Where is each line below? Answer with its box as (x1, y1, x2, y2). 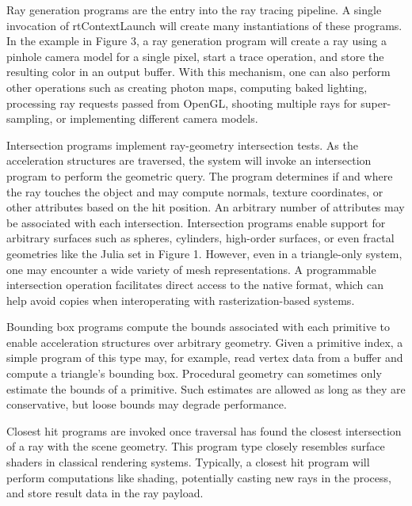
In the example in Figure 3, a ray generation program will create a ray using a (6, 32, 387, 49)
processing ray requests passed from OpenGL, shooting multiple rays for (6, 94, 357, 111)
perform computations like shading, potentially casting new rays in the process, (6, 469, 391, 485)
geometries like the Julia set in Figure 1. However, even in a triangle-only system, (6, 245, 402, 261)
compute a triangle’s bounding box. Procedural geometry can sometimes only (6, 365, 382, 382)
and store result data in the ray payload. (6, 485, 204, 501)
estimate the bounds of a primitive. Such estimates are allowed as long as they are (6, 380, 406, 397)
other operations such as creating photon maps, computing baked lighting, (6, 78, 368, 95)
